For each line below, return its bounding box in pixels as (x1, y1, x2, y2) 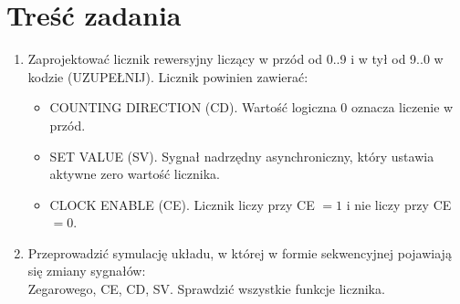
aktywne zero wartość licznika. (49, 164, 221, 183)
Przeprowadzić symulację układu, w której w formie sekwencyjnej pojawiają (27, 243, 452, 262)
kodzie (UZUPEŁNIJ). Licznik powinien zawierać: (27, 67, 308, 86)
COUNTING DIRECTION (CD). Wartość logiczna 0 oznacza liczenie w (49, 98, 454, 117)
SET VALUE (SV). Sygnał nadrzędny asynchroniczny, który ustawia (49, 146, 434, 165)
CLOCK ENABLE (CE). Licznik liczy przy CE (49, 194, 315, 214)
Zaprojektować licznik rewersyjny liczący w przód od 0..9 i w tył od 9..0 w (27, 49, 444, 68)
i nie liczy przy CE (346, 194, 452, 214)
